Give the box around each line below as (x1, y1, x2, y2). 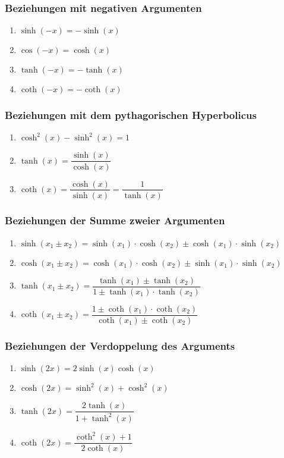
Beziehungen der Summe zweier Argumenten (5, 213, 225, 228)
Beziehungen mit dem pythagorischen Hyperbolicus (5, 108, 257, 123)
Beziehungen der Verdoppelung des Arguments (5, 338, 235, 353)
